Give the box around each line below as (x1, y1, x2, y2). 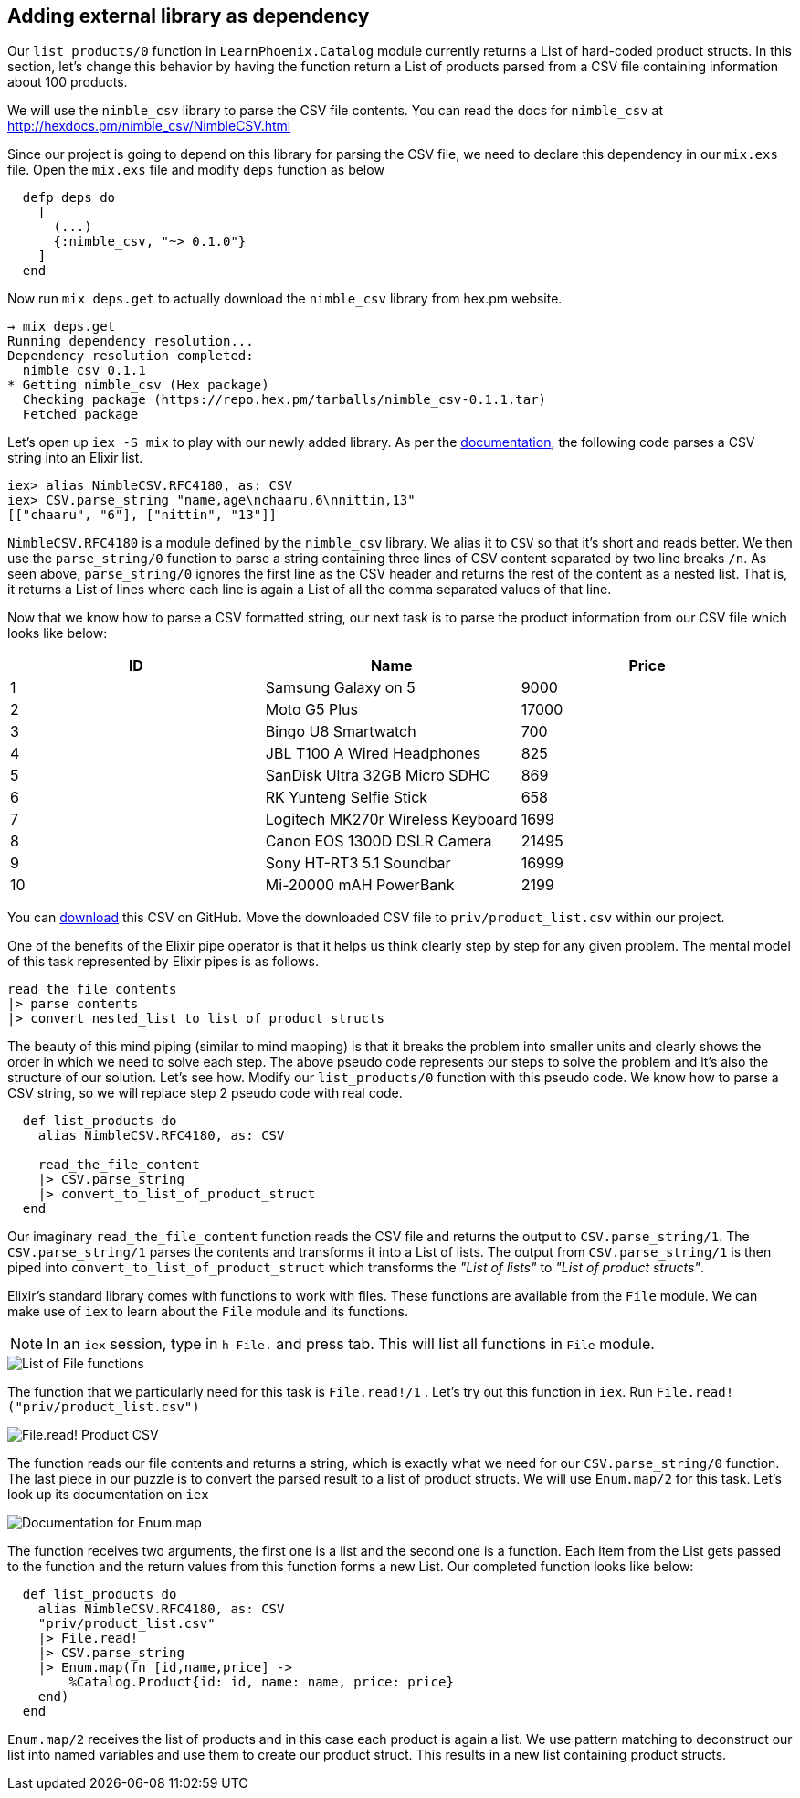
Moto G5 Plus (265, 700, 358, 719)
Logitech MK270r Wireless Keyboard (265, 810, 518, 829)
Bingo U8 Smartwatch (265, 722, 416, 741)
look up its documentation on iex (7, 1486, 209, 1503)
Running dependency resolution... (7, 334, 254, 349)
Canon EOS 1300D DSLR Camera (265, 832, 492, 851)
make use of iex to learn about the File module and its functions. (7, 1303, 408, 1320)
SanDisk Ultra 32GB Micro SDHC (265, 766, 490, 785)
